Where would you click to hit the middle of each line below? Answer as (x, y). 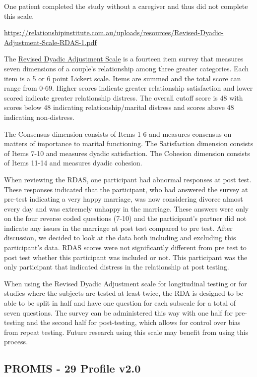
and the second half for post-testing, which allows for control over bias (133, 322)
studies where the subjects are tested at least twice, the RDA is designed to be (124, 293)
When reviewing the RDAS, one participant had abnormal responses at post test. (128, 179)
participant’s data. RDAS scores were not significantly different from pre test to (125, 247)
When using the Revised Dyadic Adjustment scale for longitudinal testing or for (126, 283)
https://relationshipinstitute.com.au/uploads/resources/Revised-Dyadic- (114, 32)
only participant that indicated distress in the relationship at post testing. (117, 267)
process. (16, 342)
